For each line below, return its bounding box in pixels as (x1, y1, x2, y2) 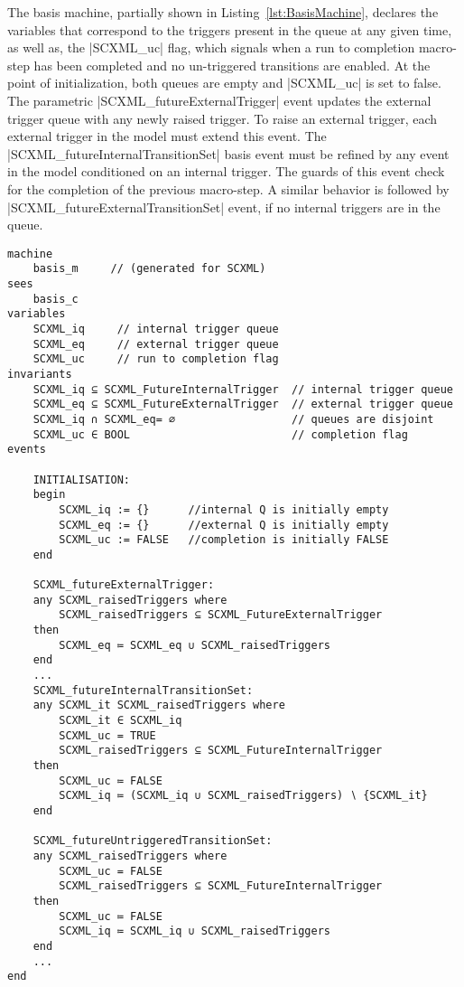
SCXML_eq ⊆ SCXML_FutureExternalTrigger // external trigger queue (32, 398, 453, 411)
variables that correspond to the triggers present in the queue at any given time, (7, 20, 452, 39)
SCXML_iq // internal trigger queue (32, 323, 279, 335)
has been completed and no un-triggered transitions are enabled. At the (33, 55, 431, 74)
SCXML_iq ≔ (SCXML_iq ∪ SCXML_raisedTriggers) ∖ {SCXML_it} (59, 789, 428, 803)
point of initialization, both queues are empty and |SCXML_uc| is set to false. (7, 73, 441, 92)
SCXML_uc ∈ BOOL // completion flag (32, 428, 408, 441)
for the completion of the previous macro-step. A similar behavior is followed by (7, 179, 450, 198)
